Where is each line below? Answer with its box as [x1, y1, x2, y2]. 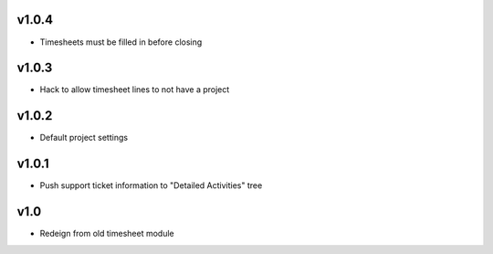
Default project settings [39, 132, 128, 143]
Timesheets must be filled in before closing [39, 37, 203, 48]
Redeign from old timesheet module [39, 228, 174, 239]
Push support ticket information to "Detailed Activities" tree [39, 180, 263, 191]
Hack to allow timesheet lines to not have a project [39, 84, 230, 95]
